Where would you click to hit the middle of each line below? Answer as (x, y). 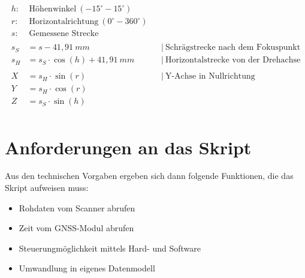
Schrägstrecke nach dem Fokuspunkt (233, 48)
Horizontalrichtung (64, 22)
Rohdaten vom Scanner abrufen (77, 207)
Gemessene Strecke (64, 34)
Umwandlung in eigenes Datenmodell (87, 268)
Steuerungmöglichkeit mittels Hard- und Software (110, 248)
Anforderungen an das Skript (128, 147)
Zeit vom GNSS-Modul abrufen (76, 228)
